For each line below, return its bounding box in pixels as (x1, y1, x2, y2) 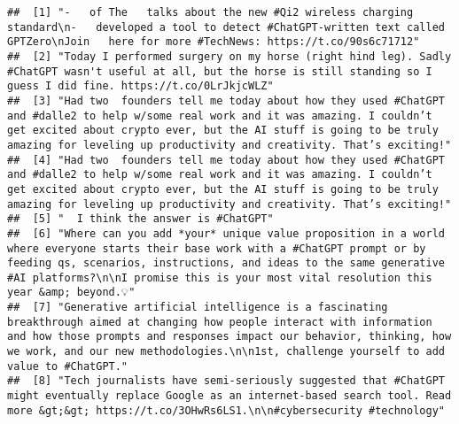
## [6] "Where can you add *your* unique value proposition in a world (7, 227, 445, 240)
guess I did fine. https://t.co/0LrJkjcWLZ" (7, 80, 274, 93)
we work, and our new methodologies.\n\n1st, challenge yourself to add (7, 345, 445, 358)
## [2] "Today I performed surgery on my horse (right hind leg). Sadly (7, 50, 452, 63)
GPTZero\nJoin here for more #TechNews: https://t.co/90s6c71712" (7, 35, 420, 49)
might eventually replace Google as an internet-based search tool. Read (7, 389, 452, 403)
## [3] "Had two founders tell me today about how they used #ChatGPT (7, 94, 445, 107)
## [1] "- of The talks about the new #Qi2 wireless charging (7, 6, 414, 19)
